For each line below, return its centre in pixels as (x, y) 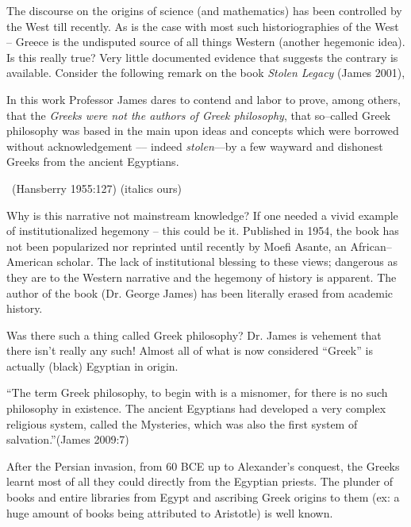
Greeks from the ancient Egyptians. (93, 162)
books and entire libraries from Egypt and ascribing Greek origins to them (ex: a (203, 497)
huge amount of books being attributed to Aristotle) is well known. (170, 512)
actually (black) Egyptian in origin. (92, 365)
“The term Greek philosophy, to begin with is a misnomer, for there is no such (197, 392)
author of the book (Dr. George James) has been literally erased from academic (200, 292)
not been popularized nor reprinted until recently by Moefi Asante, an (177, 246)
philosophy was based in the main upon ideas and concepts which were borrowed (203, 131)
